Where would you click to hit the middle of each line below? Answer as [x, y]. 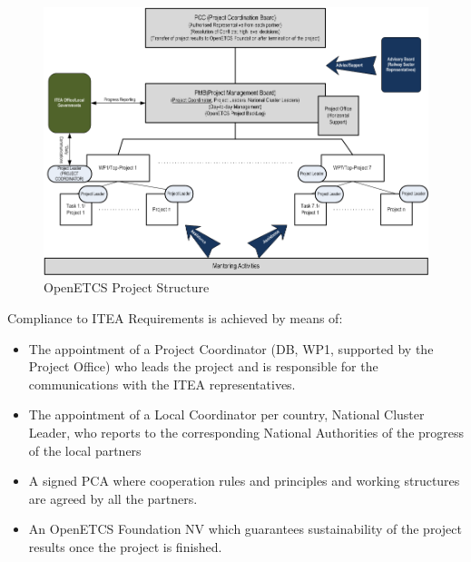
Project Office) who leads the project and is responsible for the [203, 366]
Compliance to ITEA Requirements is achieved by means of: [175, 318]
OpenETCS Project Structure [127, 287]
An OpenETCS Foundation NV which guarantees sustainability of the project [245, 529]
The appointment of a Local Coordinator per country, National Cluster [226, 414]
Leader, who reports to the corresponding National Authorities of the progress [246, 432]
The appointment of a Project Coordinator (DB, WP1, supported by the [231, 348]
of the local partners [85, 450]
